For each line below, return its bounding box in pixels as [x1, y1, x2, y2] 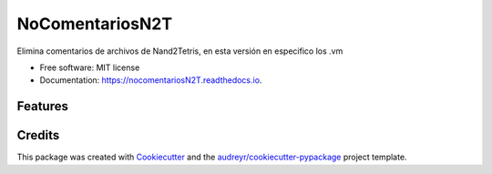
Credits [16, 128, 60, 143]
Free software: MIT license [39, 62, 140, 73]
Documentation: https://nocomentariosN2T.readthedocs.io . [39, 75, 262, 86]
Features [16, 98, 68, 114]
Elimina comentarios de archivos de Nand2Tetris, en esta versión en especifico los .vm [16, 46, 343, 56]
